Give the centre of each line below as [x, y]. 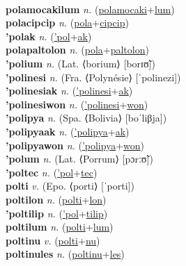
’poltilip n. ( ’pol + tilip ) [57, 213]
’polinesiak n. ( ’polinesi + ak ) [69, 91]
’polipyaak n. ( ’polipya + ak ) [68, 131]
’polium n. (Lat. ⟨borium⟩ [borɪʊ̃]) [80, 63]
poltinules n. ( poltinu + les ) [65, 254]
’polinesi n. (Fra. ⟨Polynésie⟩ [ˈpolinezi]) [93, 77]
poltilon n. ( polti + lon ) [56, 199]
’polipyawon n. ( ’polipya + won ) [75, 145]
